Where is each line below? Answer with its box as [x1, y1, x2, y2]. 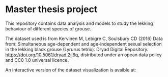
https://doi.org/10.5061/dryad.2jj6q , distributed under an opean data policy [5, 52, 162, 58]
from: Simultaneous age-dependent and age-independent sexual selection [5, 41, 162, 47]
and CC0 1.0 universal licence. [5, 57, 69, 63]
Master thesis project [5, 4, 98, 15]
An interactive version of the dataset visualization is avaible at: [5, 67, 136, 73]
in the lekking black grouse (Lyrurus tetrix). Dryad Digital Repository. [5, 46, 149, 52]
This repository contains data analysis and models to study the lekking [5, 20, 153, 26]
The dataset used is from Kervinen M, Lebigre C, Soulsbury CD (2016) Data [5, 35, 163, 42]
